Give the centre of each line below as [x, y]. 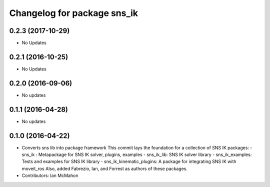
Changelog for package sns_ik [74, 13]
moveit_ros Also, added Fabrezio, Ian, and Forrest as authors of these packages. [104, 168]
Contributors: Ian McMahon [50, 175]
